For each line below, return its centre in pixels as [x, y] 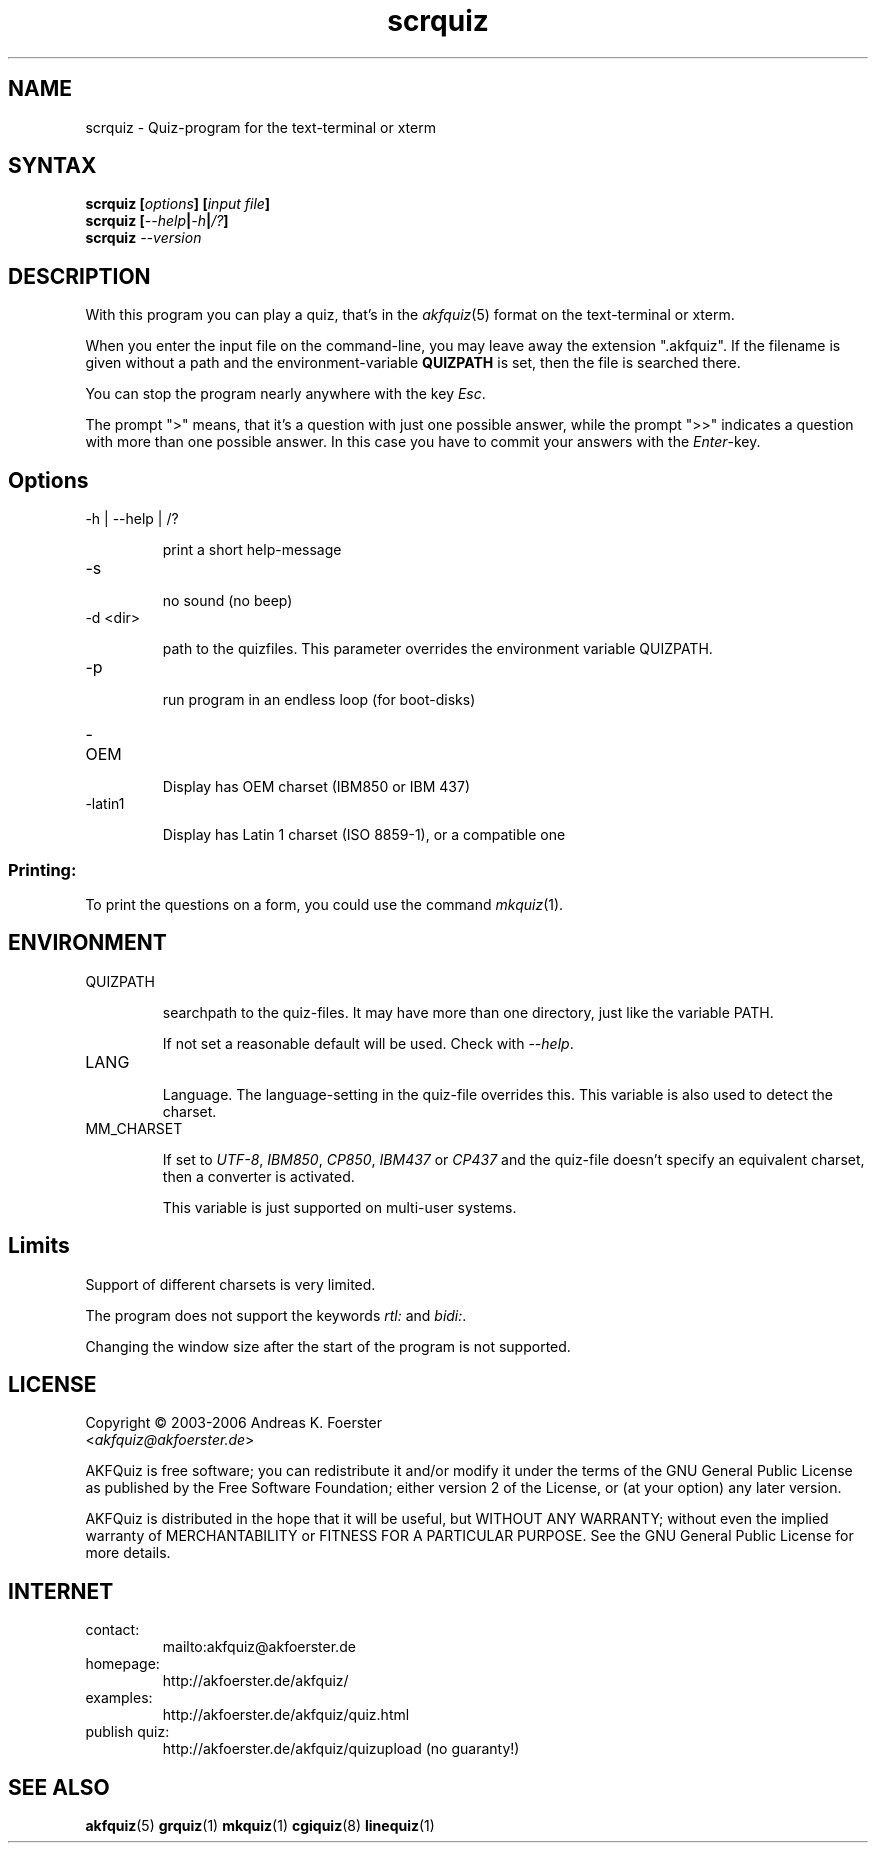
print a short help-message [252, 550]
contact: [112, 1630]
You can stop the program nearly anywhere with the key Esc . [285, 394]
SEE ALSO [59, 1787]
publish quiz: [127, 1732]
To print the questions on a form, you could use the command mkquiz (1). [324, 904]
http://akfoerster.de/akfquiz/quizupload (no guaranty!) [341, 1749]
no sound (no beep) [227, 601]
